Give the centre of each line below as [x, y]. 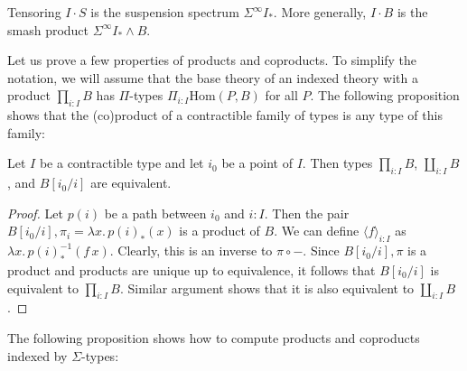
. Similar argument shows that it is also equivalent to [267, 288]
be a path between [155, 213]
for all [281, 95]
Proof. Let [35, 213]
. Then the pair [307, 213]
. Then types [337, 163]
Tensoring [34, 12]
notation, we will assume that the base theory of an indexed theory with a [213, 77]
